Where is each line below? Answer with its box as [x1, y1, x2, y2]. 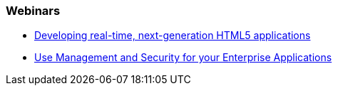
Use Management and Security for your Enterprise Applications [34, 51, 332, 64]
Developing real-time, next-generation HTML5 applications [34, 29, 311, 42]
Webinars [6, 4, 61, 18]
